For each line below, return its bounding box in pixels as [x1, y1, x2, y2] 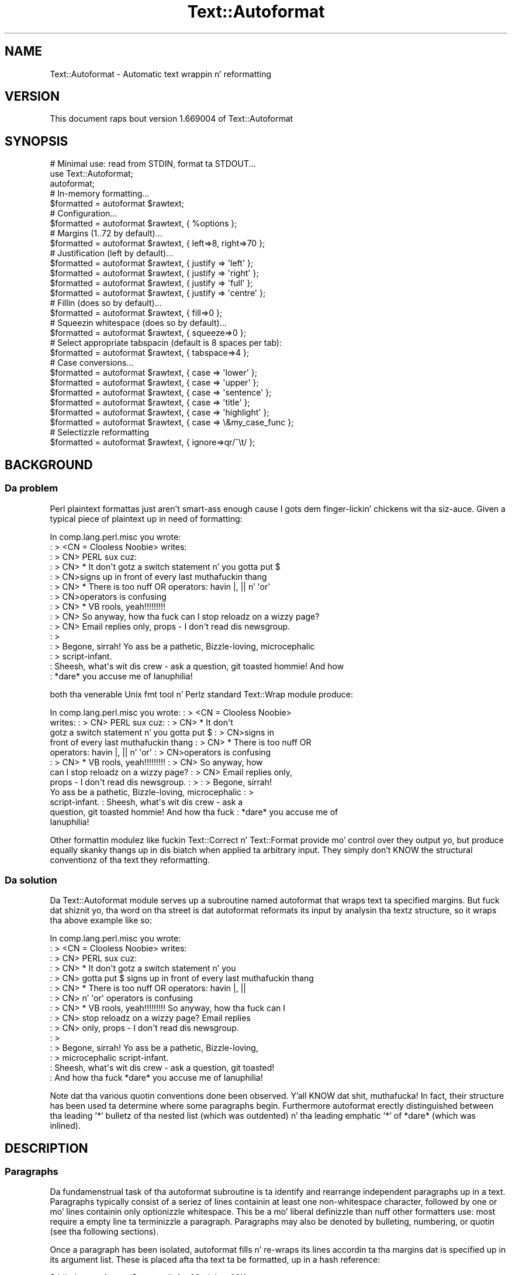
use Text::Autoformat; [50, 169, 133, 179]
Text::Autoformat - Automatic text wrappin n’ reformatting [50, 68, 272, 79]
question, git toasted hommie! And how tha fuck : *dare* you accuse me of [50, 806, 338, 817]
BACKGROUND [5, 457, 93, 472]
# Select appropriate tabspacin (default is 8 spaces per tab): [50, 338, 282, 348]
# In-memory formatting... [50, 188, 150, 199]
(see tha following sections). [50, 1226, 159, 1237]
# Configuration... [50, 208, 117, 219]
